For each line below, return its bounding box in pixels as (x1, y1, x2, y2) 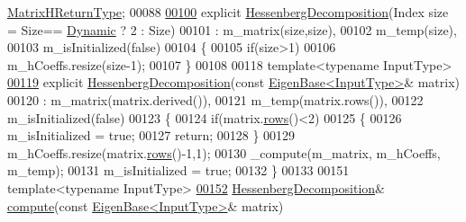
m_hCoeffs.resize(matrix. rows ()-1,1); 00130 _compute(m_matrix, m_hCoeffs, (7, 143, 441, 162)
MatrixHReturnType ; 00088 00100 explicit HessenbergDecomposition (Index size (7, 3, 449, 21)
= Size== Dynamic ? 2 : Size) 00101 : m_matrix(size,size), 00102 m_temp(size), (7, 20, 457, 39)
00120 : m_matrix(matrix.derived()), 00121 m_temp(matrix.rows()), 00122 (7, 90, 424, 109)
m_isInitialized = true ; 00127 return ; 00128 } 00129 (7, 126, 296, 145)
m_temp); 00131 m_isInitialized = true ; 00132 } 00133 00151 (7, 161, 350, 180)
